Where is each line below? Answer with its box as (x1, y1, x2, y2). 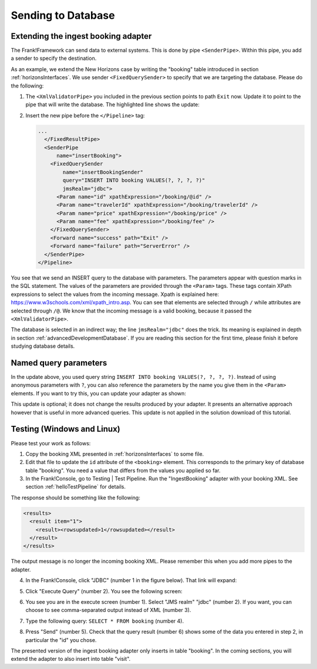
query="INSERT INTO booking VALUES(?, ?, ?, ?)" (62, 177, 205, 184)
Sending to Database (11, 9, 115, 22)
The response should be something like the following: (11, 494, 140, 501)
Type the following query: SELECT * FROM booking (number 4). (25, 617, 184, 624)
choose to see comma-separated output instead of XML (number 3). (25, 607, 191, 614)
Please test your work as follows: (11, 439, 91, 446)
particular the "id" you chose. (25, 636, 97, 643)
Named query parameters (11, 358, 107, 368)
